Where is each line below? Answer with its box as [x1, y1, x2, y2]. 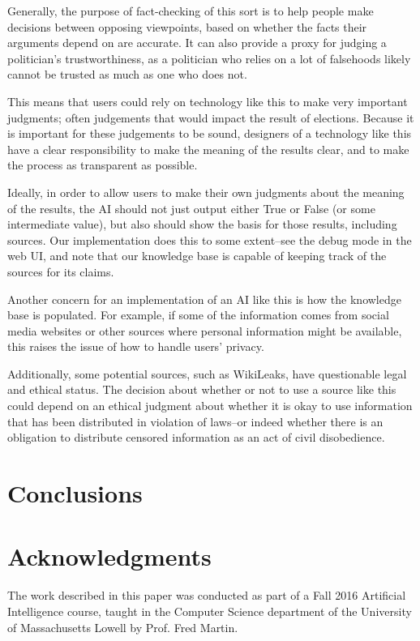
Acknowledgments [7, 540, 212, 573]
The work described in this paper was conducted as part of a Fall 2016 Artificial [7, 587, 406, 604]
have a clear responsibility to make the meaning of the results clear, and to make [7, 140, 409, 157]
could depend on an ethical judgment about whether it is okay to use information [7, 397, 413, 414]
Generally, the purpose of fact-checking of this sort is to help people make [7, 2, 374, 19]
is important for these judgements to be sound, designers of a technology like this [7, 125, 412, 142]
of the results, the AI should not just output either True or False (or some [7, 199, 375, 216]
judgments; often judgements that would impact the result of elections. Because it [7, 109, 414, 126]
